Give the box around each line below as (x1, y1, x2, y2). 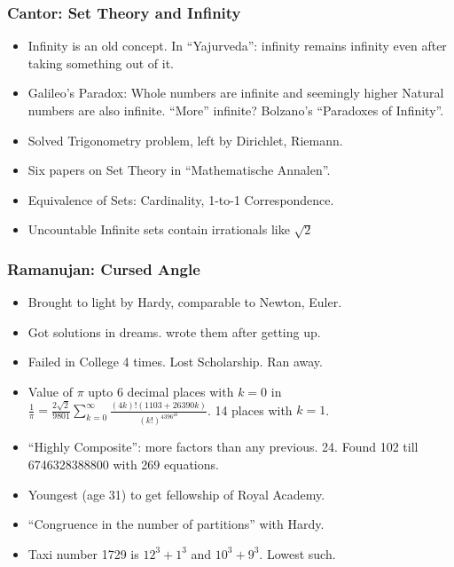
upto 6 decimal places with (88, 382, 234, 400)
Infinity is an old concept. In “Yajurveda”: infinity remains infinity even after (27, 36, 447, 55)
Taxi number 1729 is (27, 544, 139, 563)
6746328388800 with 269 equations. (27, 454, 219, 473)
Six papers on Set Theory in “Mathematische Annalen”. (27, 161, 331, 179)
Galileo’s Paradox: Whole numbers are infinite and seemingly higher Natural (27, 83, 444, 102)
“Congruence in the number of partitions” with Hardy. (27, 515, 325, 533)
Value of (27, 382, 73, 400)
